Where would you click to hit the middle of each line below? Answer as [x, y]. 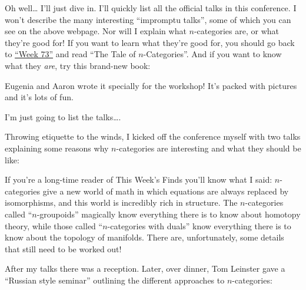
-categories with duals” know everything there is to [199, 225]
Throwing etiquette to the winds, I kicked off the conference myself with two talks [153, 136]
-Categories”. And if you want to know [212, 54]
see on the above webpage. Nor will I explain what [96, 31]
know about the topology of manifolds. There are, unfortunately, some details [144, 237]
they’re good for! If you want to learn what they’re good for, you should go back [150, 42]
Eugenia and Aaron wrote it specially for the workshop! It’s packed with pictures [151, 85]
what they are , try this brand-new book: [78, 65]
